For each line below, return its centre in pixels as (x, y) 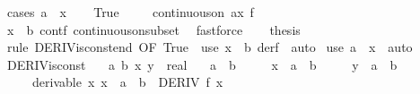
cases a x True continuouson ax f (130, 12)
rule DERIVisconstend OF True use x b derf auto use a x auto (210, 47)
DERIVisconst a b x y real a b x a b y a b (202, 64)
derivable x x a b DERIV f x (127, 82)
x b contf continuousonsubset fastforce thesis (153, 29)
